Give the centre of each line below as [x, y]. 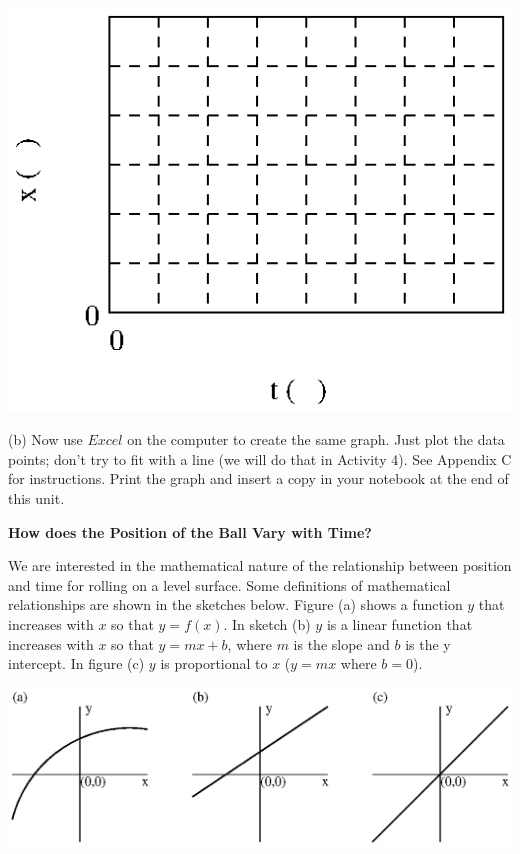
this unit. [36, 497]
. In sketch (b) [267, 623]
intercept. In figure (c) [76, 663]
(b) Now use [45, 439]
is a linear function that [399, 623]
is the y [428, 643]
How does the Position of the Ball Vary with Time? [190, 531]
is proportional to [214, 663]
